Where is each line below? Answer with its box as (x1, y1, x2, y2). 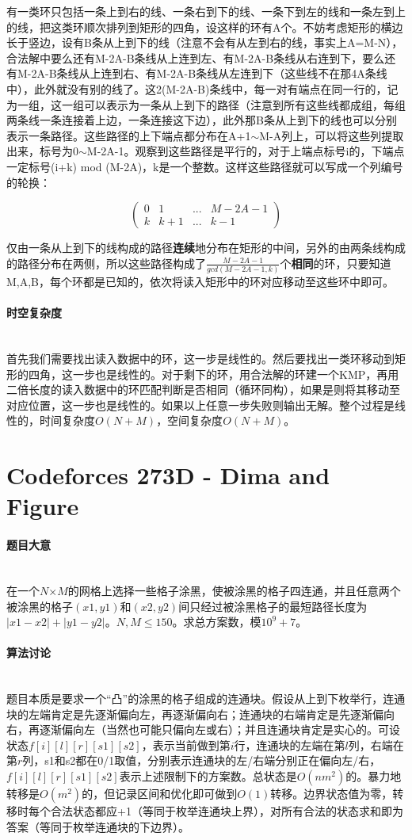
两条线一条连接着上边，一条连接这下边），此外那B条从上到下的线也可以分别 (6, 112, 397, 128)
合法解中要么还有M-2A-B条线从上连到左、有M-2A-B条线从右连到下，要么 (6, 49, 385, 66)
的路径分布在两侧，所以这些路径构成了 (6, 254, 206, 271)
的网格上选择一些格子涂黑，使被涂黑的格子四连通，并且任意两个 (67, 582, 401, 598)
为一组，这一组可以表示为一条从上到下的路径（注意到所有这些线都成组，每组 (6, 96, 406, 113)
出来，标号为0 (6, 143, 78, 159)
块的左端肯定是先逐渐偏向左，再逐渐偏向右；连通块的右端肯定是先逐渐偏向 (6, 705, 395, 722)
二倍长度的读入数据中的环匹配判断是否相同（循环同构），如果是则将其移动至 (6, 381, 400, 398)
